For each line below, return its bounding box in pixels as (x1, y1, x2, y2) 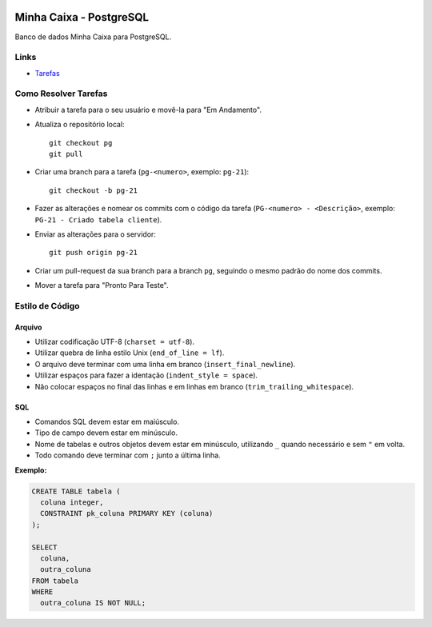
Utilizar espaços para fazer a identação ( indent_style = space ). (34, 370, 258, 380)
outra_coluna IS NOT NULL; (40, 598, 146, 608)
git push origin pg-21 (49, 248, 138, 258)
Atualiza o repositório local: (34, 120, 125, 130)
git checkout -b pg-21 (49, 186, 138, 195)
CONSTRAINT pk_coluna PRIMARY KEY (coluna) (40, 509, 214, 518)
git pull (49, 149, 83, 158)
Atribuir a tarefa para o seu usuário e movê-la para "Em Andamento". (34, 105, 262, 114)
